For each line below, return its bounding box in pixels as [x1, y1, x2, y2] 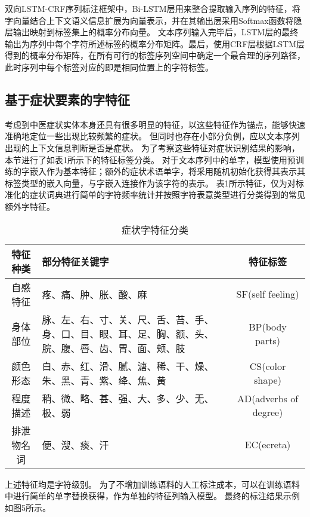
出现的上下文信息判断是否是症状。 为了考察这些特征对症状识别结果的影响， [5, 141, 300, 154]
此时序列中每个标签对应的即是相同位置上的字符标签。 [5, 60, 213, 73]
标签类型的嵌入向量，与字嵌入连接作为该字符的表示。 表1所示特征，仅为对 [5, 176, 296, 189]
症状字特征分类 [121, 222, 188, 237]
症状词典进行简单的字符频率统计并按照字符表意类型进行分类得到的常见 [29, 188, 305, 201]
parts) [255, 333, 280, 347]
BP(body [249, 319, 287, 334]
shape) [254, 372, 281, 387]
